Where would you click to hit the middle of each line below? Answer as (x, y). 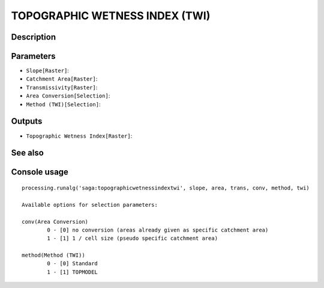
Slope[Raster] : (47, 71)
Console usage (40, 172)
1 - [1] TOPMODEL (73, 272)
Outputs (27, 121)
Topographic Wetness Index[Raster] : (79, 136)
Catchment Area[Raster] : (62, 79)
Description (34, 37)
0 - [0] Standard (73, 264)
